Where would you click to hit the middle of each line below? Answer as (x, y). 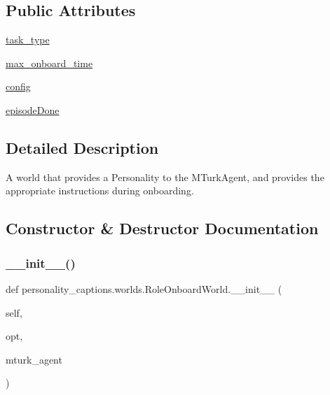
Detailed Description (82, 147)
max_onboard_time (49, 63)
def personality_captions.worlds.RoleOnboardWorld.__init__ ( (144, 288)
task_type (28, 39)
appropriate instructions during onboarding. (100, 191)
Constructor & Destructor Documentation (162, 228)
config (18, 86)
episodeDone (33, 109)
